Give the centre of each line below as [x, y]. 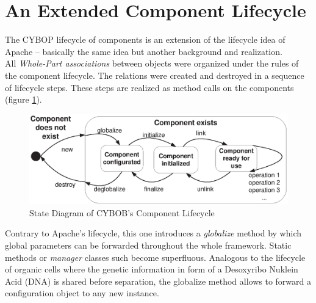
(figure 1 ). [23, 99]
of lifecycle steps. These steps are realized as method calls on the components [149, 87]
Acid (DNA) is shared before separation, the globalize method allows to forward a [158, 281]
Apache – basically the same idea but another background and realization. [144, 51]
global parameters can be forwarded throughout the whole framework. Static [148, 245]
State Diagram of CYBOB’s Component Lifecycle [122, 212]
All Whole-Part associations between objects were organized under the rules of [152, 63]
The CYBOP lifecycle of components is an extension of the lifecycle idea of [145, 39]
